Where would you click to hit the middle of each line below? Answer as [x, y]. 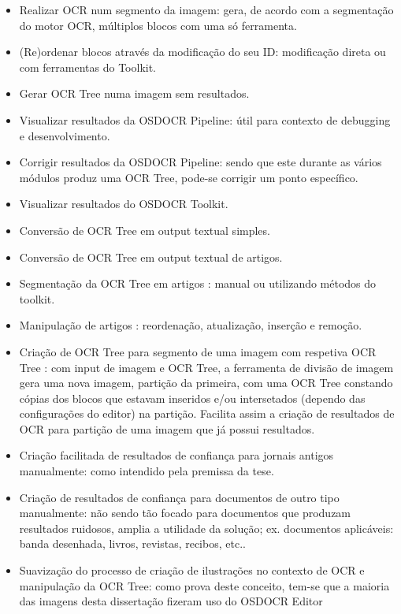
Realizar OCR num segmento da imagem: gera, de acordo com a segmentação [206, 9]
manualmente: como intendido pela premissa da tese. [147, 471]
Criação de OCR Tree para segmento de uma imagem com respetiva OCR [198, 351]
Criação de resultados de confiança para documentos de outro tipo [179, 497]
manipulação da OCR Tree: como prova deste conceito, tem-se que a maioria [204, 585]
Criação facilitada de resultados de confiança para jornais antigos [176, 455]
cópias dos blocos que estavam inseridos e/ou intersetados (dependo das [192, 398]
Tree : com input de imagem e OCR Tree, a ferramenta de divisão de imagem [206, 367]
